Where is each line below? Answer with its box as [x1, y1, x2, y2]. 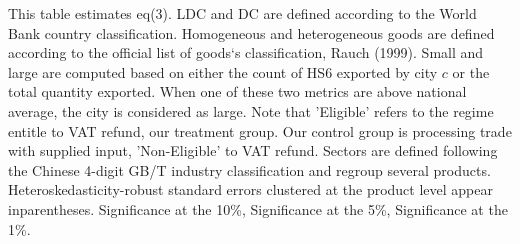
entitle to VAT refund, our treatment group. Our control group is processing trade [8, 120, 512, 141]
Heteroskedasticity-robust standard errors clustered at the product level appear [8, 179, 493, 200]
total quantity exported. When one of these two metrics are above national [8, 81, 467, 102]
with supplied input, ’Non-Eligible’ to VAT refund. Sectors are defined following [8, 140, 498, 161]
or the [452, 61, 490, 82]
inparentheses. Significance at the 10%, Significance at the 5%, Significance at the [8, 198, 508, 219]
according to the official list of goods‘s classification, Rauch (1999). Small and [8, 42, 484, 63]
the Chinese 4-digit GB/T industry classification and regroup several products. [8, 159, 491, 180]
